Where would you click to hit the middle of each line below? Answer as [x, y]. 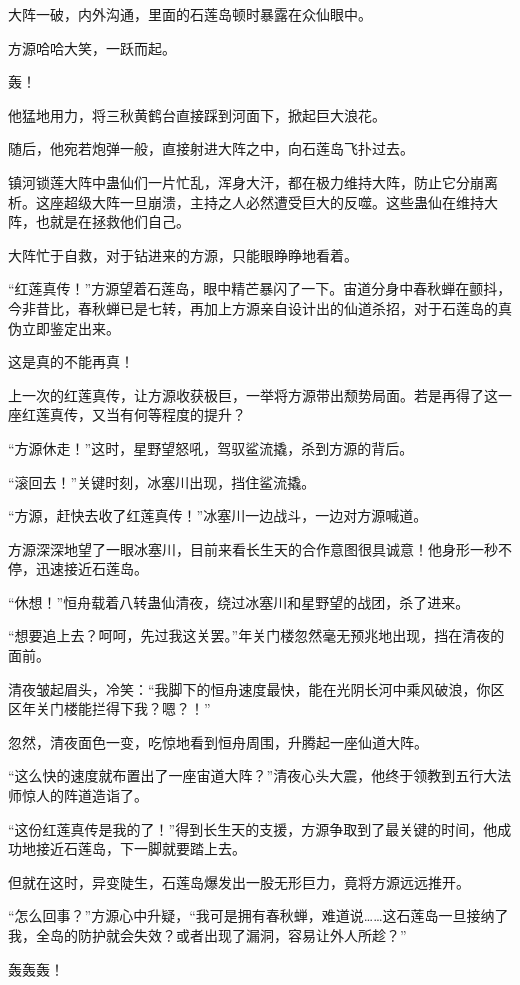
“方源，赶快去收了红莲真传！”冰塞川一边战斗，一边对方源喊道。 [218, 515]
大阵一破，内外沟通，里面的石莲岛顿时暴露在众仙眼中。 [190, 14]
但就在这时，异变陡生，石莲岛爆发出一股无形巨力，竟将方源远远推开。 [239, 881]
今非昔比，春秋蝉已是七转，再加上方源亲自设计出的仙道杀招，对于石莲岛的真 [260, 307]
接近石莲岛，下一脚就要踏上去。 [140, 848]
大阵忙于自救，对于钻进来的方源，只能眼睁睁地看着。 [183, 254]
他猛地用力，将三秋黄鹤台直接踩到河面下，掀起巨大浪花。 [197, 114]
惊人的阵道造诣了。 [84, 795]
